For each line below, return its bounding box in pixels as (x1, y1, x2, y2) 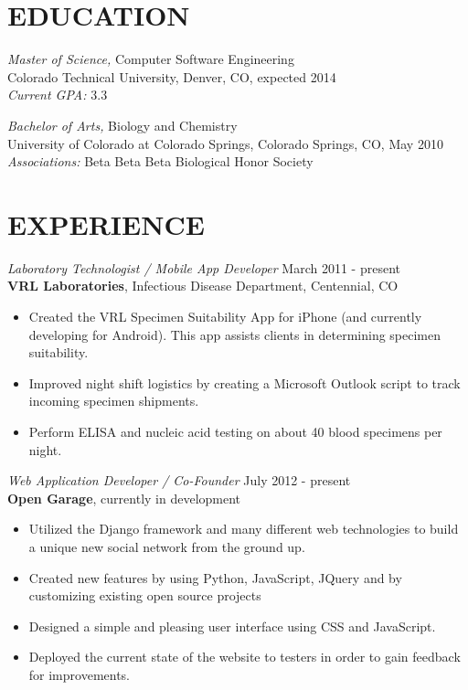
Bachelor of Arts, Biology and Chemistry (7, 115, 238, 134)
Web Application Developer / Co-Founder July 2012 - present (7, 471, 351, 490)
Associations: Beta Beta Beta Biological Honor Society (7, 152, 314, 171)
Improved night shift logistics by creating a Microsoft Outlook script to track (28, 373, 461, 392)
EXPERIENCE (7, 205, 205, 242)
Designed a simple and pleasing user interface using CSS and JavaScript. (28, 616, 436, 635)
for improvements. (28, 664, 131, 684)
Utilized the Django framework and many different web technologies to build (28, 519, 459, 538)
